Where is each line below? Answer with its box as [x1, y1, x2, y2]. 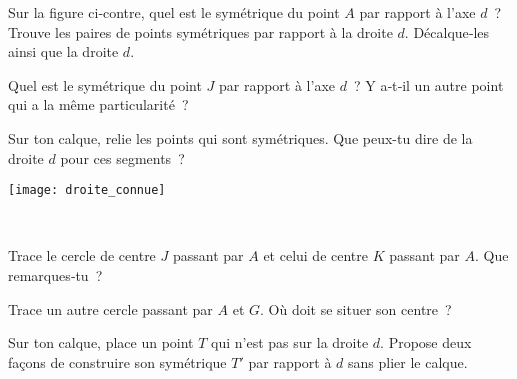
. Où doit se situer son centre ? [260, 298, 452, 319]
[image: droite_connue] [8, 183, 166, 198]
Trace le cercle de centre [8, 245, 156, 266]
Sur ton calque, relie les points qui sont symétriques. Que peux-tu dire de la [8, 127, 473, 148]
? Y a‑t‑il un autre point [353, 74, 504, 95]
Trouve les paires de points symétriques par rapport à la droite [8, 21, 393, 42]
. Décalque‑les [404, 21, 490, 42]
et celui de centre [263, 245, 369, 266]
